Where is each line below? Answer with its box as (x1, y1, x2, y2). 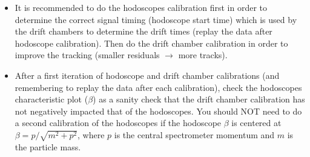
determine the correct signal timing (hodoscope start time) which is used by (15, 13, 297, 25)
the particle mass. (15, 140, 81, 153)
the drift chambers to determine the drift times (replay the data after (15, 25, 272, 38)
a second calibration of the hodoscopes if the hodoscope (15, 116, 222, 129)
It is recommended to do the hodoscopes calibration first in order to (15, 1, 268, 13)
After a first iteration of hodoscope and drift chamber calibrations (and (15, 68, 280, 81)
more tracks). (178, 48, 228, 61)
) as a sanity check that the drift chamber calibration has (93, 93, 305, 105)
